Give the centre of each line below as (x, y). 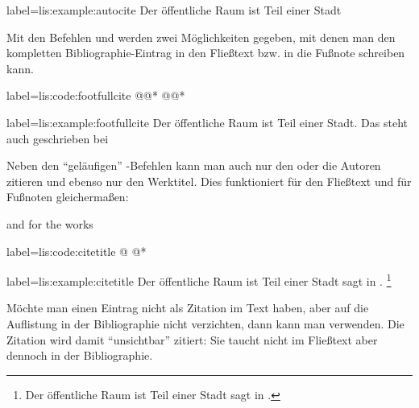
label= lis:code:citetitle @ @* (77, 251)
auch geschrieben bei (58, 138)
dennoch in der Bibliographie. (80, 355)
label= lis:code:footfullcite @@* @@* (96, 95)
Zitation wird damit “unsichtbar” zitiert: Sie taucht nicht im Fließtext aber (192, 339)
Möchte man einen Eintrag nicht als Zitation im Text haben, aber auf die (188, 308)
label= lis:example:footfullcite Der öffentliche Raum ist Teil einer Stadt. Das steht (207, 122)
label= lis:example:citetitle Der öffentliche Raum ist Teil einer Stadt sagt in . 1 (199, 280)
